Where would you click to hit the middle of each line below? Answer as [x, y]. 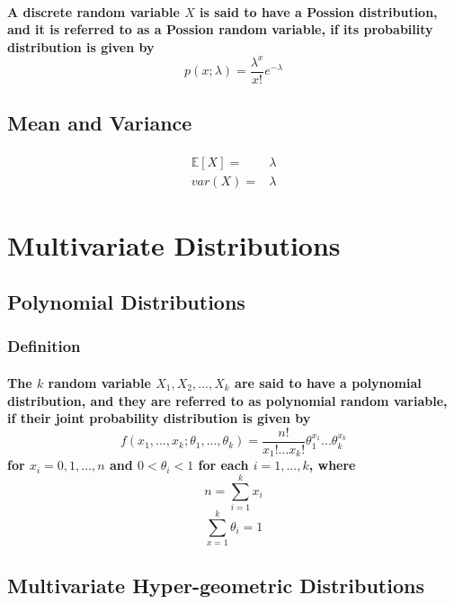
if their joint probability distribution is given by [159, 418]
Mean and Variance [100, 123]
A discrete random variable [93, 11]
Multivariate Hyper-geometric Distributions [216, 585]
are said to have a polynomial [328, 382]
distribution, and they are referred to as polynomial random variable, [227, 400]
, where [332, 465]
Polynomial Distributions [126, 302]
